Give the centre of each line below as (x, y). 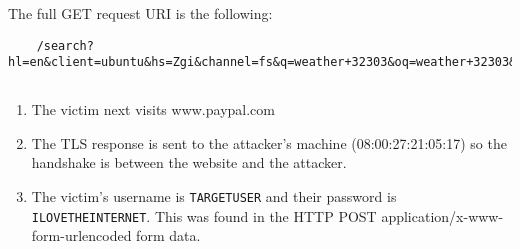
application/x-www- (442, 215)
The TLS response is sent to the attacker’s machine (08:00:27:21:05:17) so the (269, 142)
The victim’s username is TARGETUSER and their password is (214, 196)
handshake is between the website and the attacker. (189, 162)
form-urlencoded (81, 235)
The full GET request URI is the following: (140, 13)
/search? (65, 45)
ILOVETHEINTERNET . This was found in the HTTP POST (204, 215)
